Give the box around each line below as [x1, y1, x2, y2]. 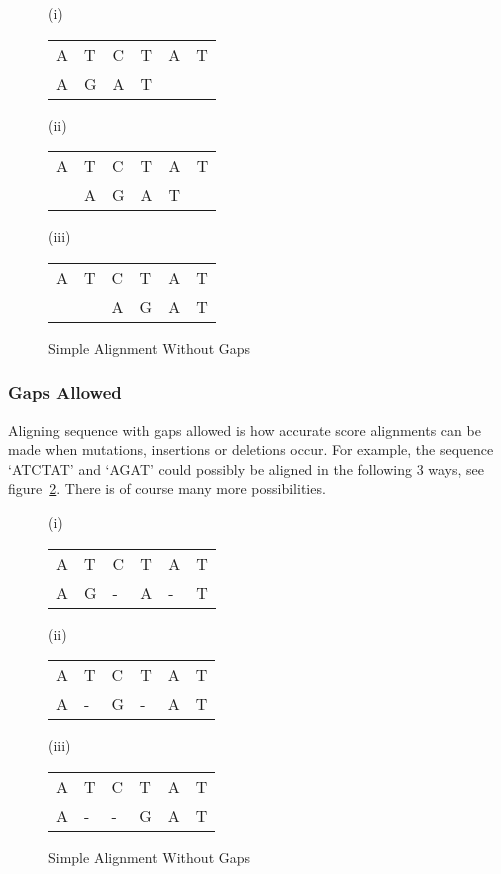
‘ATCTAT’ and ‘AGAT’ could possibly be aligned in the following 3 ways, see [8, 458, 485, 479]
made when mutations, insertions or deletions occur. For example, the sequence [8, 439, 494, 460]
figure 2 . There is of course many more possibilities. [8, 478, 326, 499]
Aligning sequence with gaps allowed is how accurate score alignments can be [8, 419, 481, 440]
